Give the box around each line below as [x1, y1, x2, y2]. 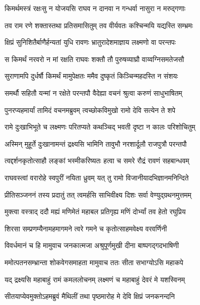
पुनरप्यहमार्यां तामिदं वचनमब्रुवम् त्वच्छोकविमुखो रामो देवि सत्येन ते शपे [5, 104, 175, 115]
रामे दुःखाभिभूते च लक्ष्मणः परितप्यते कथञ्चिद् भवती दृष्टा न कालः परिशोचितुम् [5, 121, 195, 132]
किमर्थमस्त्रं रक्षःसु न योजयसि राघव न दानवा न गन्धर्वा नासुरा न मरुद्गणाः [5, 3, 186, 13]
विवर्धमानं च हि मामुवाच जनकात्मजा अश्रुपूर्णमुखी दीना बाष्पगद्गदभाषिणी [5, 240, 179, 251]
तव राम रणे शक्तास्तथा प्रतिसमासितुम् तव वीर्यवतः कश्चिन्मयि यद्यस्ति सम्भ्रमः [5, 20, 193, 30]
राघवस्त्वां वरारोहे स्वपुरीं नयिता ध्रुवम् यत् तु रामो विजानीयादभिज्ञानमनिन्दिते [5, 172, 189, 182]
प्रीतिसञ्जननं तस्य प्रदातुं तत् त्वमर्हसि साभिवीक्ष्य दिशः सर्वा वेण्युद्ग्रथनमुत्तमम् [5, 189, 191, 200]
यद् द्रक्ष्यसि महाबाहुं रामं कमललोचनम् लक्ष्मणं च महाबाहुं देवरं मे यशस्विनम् [5, 274, 185, 284]
